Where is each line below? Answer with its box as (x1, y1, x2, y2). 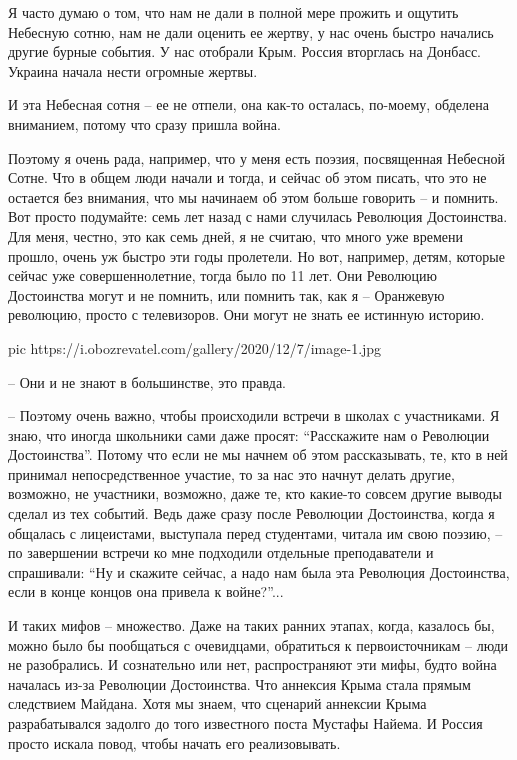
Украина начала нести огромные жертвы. (8, 60, 258, 81)
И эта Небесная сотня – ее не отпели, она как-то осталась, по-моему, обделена (8, 94, 489, 115)
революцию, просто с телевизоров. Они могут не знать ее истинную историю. (8, 304, 485, 325)
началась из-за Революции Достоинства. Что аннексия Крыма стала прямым (8, 673, 471, 694)
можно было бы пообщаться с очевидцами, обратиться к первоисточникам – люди (8, 634, 509, 655)
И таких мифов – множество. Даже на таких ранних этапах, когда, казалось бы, (8, 615, 495, 636)
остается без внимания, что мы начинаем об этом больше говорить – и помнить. (8, 186, 499, 207)
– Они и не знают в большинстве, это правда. (8, 371, 287, 392)
